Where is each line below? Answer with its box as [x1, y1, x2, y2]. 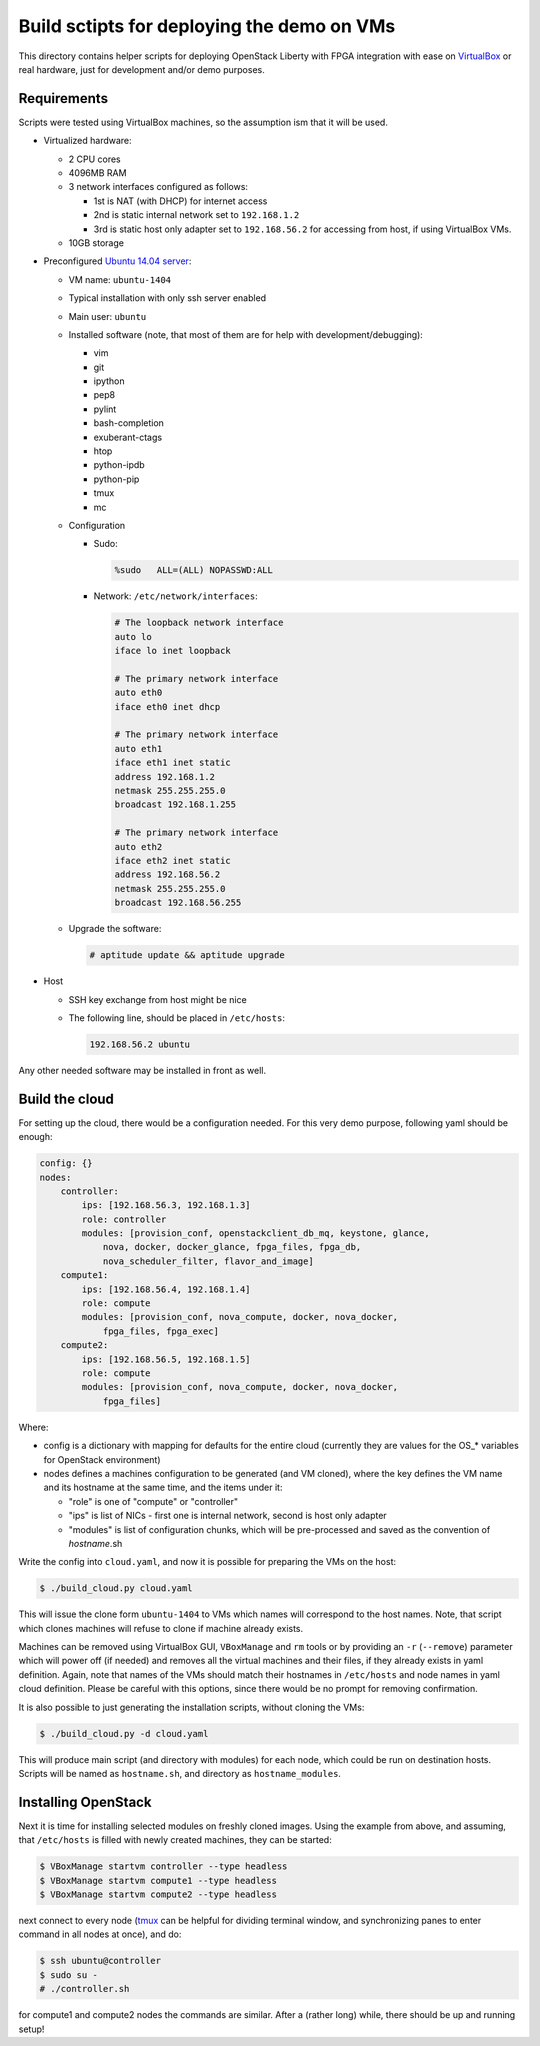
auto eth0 [114, 687, 163, 699]
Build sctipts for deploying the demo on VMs [18, 15, 396, 37]
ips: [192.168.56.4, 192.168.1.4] [81, 1283, 251, 1295]
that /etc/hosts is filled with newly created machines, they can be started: [18, 1834, 332, 1846]
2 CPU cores [68, 153, 121, 165]
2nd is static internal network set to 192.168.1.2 [93, 209, 300, 221]
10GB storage [68, 236, 125, 249]
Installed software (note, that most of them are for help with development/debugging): [68, 328, 424, 340]
